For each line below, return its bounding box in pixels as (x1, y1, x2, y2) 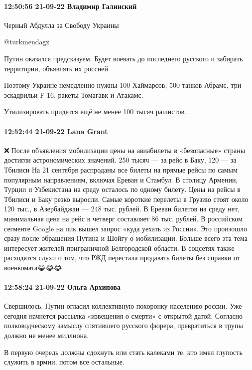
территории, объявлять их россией (4, 63, 108, 73)
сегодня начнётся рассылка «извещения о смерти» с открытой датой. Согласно (4, 310, 243, 321)
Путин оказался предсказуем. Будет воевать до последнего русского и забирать (4, 53, 243, 63)
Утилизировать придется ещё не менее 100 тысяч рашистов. (4, 106, 186, 117)
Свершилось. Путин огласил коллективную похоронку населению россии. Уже (4, 301, 242, 311)
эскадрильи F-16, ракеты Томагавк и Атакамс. (4, 89, 143, 100)
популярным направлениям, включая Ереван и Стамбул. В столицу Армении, (4, 174, 238, 185)
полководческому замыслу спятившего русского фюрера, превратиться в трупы (4, 320, 243, 331)
